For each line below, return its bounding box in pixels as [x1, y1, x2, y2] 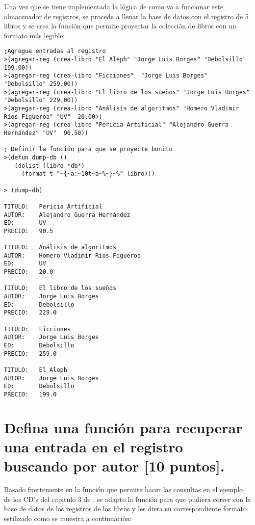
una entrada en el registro [4, 436, 183, 456]
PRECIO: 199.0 [4, 391, 57, 398]
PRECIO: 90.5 [4, 227, 53, 235]
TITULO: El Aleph [4, 366, 67, 373]
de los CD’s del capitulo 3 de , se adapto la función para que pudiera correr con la [4, 494, 251, 504]
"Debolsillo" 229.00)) [4, 97, 78, 104]
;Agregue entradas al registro [4, 48, 106, 55]
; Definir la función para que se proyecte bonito [4, 146, 173, 153]
